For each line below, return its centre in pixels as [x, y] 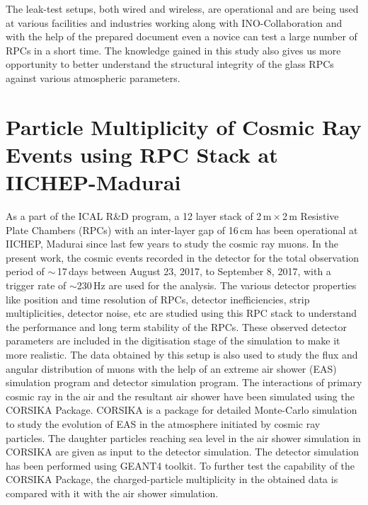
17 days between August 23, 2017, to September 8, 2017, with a [194, 271]
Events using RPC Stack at [142, 154]
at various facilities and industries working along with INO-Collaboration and [174, 22]
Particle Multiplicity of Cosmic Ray [184, 126]
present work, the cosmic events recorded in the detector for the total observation [183, 257]
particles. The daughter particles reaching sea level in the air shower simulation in [183, 437]
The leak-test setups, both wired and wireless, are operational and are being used [182, 8]
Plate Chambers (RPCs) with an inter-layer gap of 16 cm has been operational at [182, 230]
